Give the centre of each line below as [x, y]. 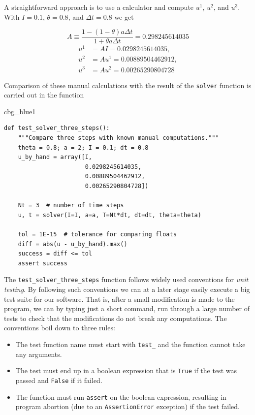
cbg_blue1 [20, 111]
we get [124, 16]
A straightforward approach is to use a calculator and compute [99, 7]
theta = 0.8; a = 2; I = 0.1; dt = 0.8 [83, 147]
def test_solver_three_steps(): [57, 128]
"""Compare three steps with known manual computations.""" [118, 138]
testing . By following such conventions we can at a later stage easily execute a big [127, 289]
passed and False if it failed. [59, 380]
